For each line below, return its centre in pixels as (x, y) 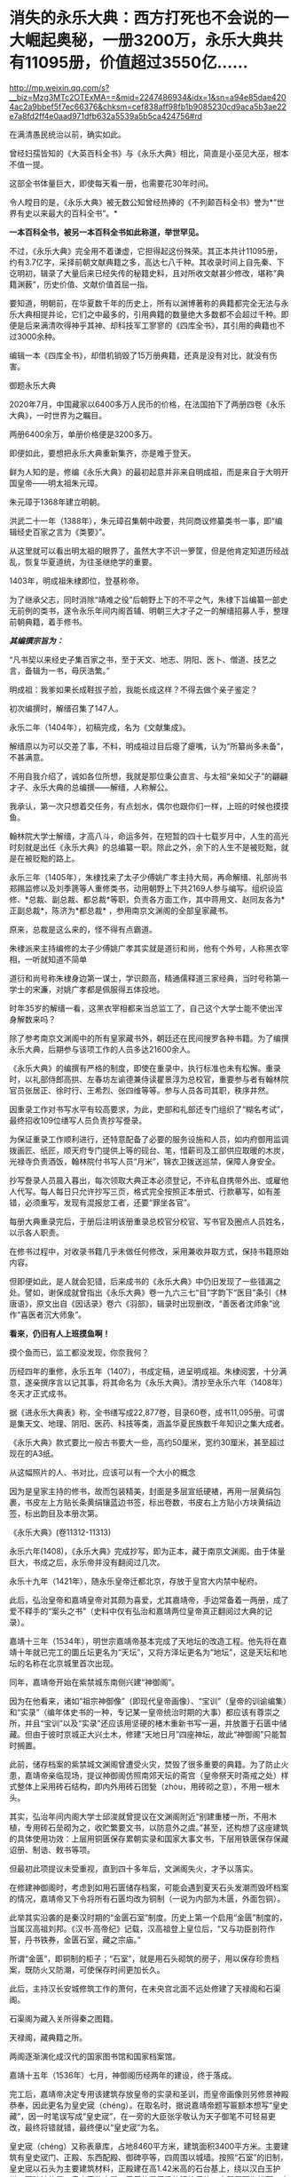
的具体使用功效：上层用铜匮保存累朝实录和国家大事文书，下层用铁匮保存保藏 (149, 1839)
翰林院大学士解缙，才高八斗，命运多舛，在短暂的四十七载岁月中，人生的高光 (149, 836)
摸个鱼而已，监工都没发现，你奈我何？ (79, 1352)
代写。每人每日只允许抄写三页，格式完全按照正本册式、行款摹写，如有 (145, 1191)
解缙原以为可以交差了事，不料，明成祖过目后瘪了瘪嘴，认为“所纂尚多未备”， (149, 746)
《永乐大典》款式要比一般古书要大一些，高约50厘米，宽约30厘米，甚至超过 (147, 1442)
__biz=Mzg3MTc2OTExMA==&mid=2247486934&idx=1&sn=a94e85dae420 (148, 97)
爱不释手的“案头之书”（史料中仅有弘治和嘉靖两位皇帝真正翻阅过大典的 (137, 1611)
